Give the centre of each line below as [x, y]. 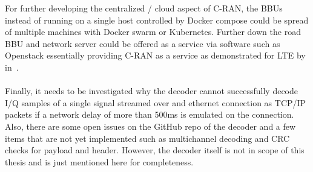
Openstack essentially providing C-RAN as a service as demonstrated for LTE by [155, 55]
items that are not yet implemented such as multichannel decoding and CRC [147, 138]
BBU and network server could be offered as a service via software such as [143, 43]
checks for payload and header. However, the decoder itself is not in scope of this [155, 150]
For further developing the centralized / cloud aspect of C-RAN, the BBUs [144, 8]
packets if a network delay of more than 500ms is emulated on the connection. [150, 114]
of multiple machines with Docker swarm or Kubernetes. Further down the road [153, 32]
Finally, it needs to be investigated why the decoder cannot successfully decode [151, 91]
